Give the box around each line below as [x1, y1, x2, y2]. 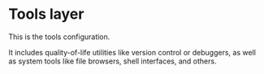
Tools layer [8, 5, 84, 24]
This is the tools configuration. [8, 32, 110, 41]
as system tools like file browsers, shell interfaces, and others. [8, 56, 217, 66]
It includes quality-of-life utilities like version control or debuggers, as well [8, 47, 256, 57]
